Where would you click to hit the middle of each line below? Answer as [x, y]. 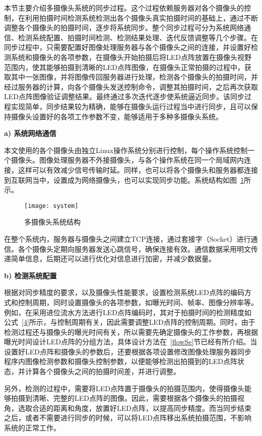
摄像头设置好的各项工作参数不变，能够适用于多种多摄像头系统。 [117, 116]
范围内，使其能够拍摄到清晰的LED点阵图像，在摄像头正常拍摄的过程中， [124, 67]
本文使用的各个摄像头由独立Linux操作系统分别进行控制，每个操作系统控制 [126, 150]
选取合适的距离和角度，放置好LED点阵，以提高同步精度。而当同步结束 [135, 408]
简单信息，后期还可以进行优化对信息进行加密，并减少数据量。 [113, 259]
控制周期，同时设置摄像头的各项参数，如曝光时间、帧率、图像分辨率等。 [138, 302]
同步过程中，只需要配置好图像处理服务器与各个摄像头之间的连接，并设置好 [127, 47]
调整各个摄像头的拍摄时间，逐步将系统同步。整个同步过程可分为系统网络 [124, 27]
